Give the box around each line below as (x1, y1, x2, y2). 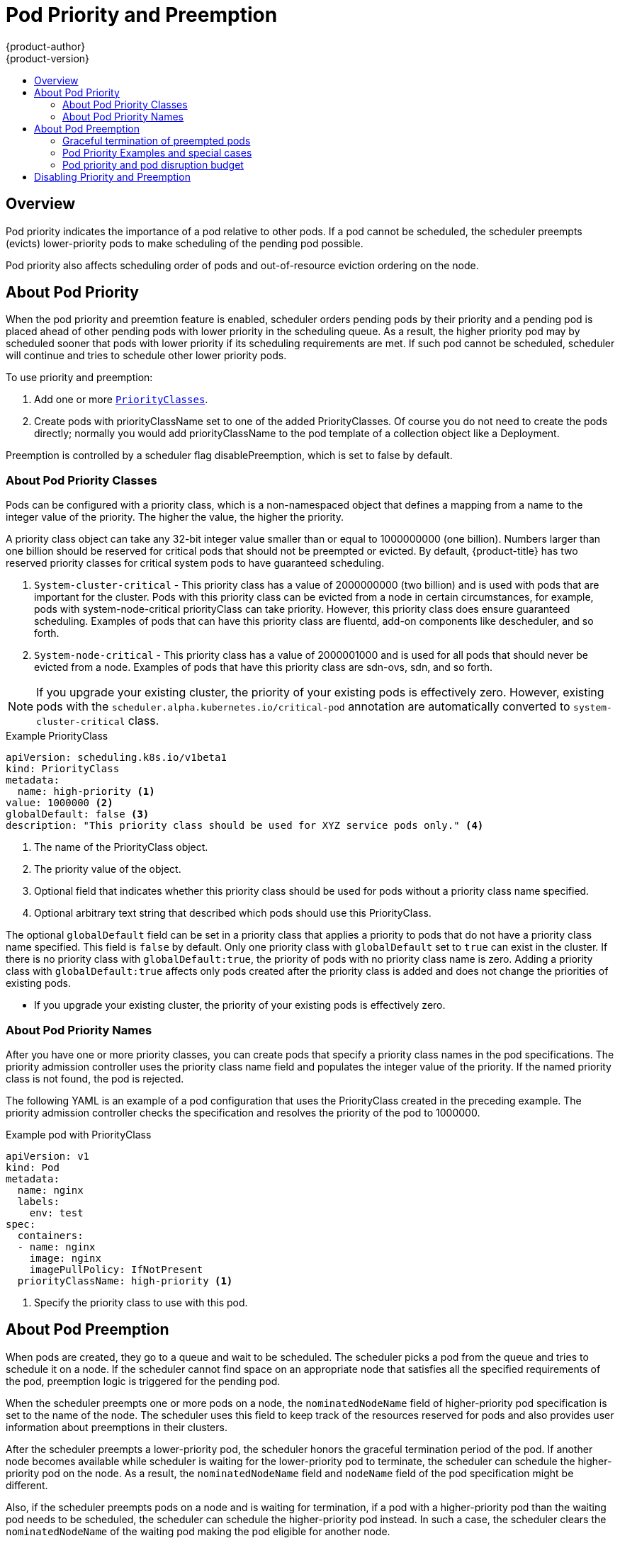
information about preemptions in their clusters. (6, 1420, 227, 1433)
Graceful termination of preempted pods (62, 134, 251, 147)
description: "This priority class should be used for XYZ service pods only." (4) (6, 820, 484, 832)
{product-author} (6, 40, 86, 52)
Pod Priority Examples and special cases (62, 146, 252, 159)
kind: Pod (6, 1161, 60, 1173)
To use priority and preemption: (6, 371, 153, 384)
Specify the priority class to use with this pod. (34, 1296, 248, 1309)
